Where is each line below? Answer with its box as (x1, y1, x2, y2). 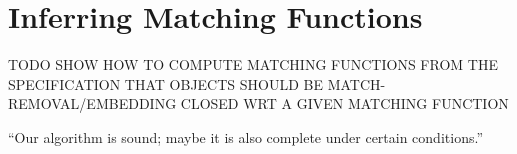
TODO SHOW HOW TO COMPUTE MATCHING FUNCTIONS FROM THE (8, 54, 498, 75)
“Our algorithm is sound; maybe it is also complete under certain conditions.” (8, 126, 483, 147)
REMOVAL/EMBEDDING (8, 93, 177, 114)
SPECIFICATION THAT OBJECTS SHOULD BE (8, 73, 324, 94)
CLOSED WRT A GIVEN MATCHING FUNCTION (180, 93, 509, 114)
